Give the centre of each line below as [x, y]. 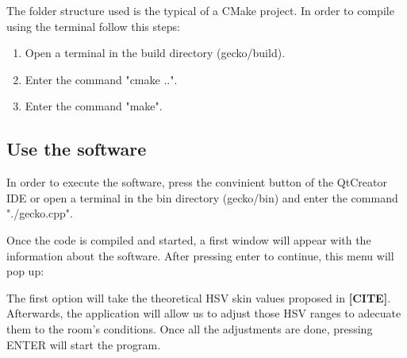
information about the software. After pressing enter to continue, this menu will [200, 255]
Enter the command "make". [94, 106]
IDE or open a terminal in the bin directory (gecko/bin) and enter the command [202, 197]
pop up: [25, 271]
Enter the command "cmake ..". [101, 79]
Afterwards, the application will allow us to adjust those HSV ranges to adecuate [204, 313]
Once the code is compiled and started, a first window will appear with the [189, 239]
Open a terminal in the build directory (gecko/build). [155, 53]
